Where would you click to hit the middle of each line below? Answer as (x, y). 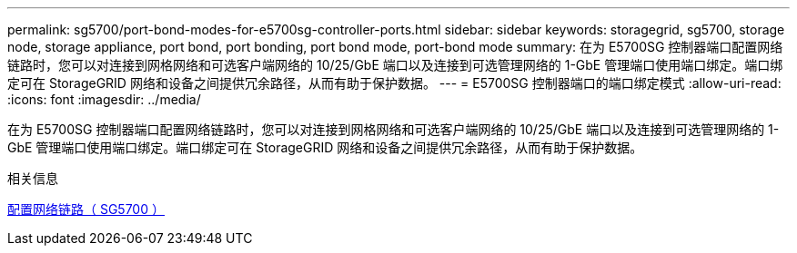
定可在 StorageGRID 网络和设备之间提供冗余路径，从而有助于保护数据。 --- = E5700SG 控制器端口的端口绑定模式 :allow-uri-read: (394, 83)
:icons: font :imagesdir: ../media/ (104, 99)
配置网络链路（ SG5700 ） (86, 209)
